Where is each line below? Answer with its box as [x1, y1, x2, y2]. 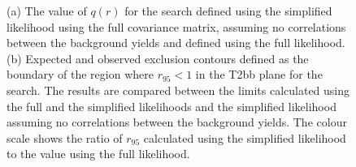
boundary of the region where [7, 66, 154, 83]
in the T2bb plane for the [195, 66, 323, 83]
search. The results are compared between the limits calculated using [7, 81, 350, 98]
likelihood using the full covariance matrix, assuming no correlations [7, 18, 346, 35]
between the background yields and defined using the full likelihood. [7, 34, 345, 51]
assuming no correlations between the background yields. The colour [7, 113, 347, 131]
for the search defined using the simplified [124, 2, 332, 19]
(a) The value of [7, 2, 87, 19]
